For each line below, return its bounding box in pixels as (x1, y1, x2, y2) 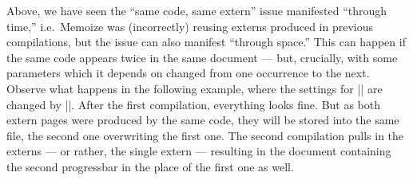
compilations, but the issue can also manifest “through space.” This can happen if (6, 33, 406, 50)
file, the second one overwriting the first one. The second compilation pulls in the (6, 127, 404, 143)
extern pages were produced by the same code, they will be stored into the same (6, 112, 399, 128)
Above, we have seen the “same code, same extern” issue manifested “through (6, 2, 387, 18)
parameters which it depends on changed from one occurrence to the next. (6, 65, 370, 81)
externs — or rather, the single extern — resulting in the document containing (6, 143, 391, 159)
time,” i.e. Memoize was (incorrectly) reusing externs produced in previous (6, 18, 374, 34)
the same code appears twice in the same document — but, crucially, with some (6, 49, 398, 65)
